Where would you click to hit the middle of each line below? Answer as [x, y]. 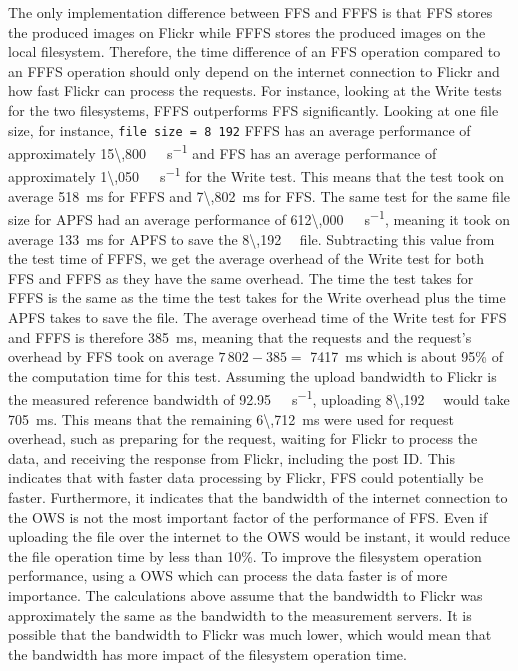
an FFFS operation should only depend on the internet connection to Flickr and [254, 70]
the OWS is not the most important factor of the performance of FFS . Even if [248, 516]
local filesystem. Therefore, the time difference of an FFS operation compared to [254, 51]
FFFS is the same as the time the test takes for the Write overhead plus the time [257, 297]
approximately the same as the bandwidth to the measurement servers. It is [240, 614]
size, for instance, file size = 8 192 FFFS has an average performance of [239, 129]
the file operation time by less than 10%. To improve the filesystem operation [245, 555]
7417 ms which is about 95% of [406, 356]
